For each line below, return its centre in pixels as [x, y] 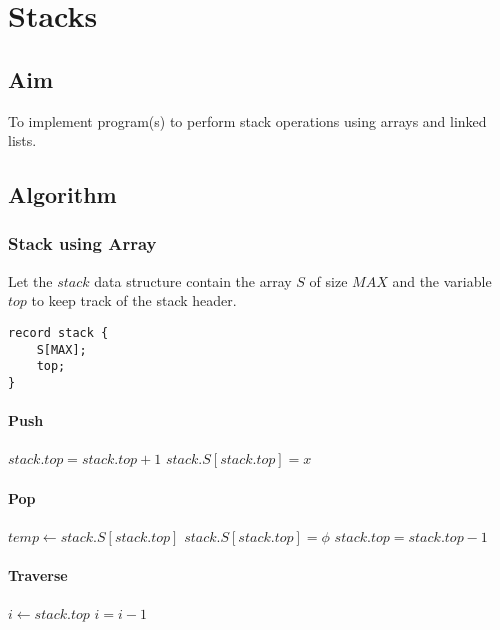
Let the [30, 280]
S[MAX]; [61, 349]
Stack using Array [82, 243]
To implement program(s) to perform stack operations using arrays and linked [247, 120]
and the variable [442, 280]
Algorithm [62, 194]
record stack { [58, 332]
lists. [22, 140]
